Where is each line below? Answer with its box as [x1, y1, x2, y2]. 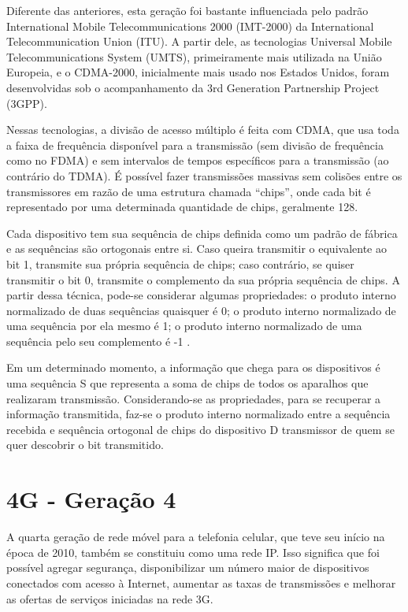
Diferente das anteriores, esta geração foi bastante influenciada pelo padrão [6, 2, 369, 18]
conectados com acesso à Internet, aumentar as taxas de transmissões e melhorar [6, 574, 396, 591]
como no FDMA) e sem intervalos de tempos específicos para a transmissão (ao [6, 152, 389, 169]
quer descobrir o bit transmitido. [6, 436, 164, 453]
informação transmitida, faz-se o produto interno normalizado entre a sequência [6, 406, 391, 422]
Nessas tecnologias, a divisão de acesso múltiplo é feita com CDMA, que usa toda [6, 121, 399, 138]
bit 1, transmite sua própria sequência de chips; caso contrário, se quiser [6, 255, 354, 272]
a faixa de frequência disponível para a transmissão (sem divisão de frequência [6, 136, 384, 153]
